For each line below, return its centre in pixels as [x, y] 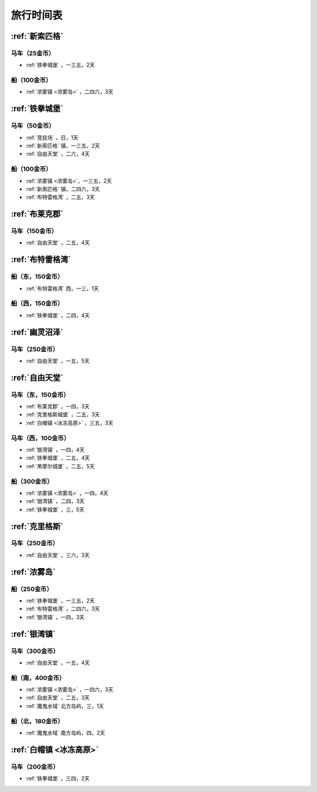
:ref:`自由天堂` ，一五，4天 [58, 662]
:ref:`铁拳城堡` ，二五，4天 [58, 458]
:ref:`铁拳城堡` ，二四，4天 [58, 315]
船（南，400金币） [38, 677]
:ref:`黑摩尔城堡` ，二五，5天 [60, 466]
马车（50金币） [33, 126]
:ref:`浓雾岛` [33, 572]
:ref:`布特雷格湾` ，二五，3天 [60, 197]
